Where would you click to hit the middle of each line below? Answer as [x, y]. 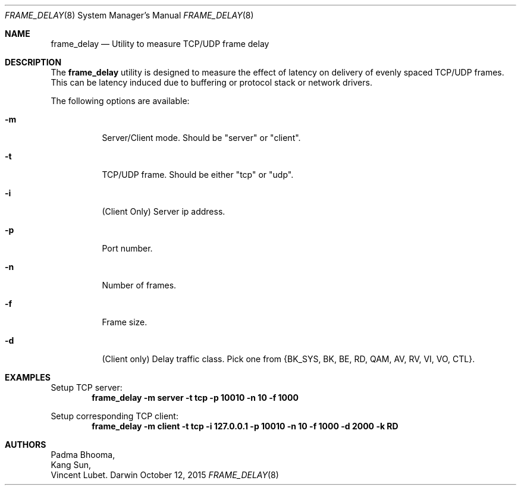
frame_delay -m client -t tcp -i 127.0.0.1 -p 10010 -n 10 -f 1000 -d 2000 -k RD [245, 426]
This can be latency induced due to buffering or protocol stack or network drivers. [211, 82]
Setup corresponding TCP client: [114, 416]
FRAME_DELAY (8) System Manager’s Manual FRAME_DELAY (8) [129, 15]
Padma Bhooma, [83, 455]
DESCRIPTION [33, 62]
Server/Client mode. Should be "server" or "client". [201, 138]
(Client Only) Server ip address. [164, 211]
